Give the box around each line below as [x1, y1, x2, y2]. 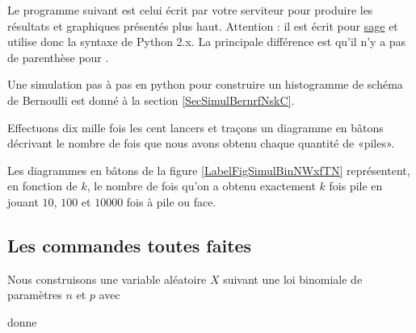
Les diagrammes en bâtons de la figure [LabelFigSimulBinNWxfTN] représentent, [7, 161, 410, 178]
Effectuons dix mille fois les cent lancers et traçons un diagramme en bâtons [7, 119, 384, 135]
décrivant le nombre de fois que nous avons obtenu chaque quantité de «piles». [7, 135, 395, 152]
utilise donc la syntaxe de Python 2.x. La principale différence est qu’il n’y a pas [7, 33, 406, 50]
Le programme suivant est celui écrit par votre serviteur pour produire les [7, 2, 373, 18]
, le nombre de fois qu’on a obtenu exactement [86, 177, 316, 194]
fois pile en [329, 177, 383, 194]
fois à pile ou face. [126, 193, 216, 210]
